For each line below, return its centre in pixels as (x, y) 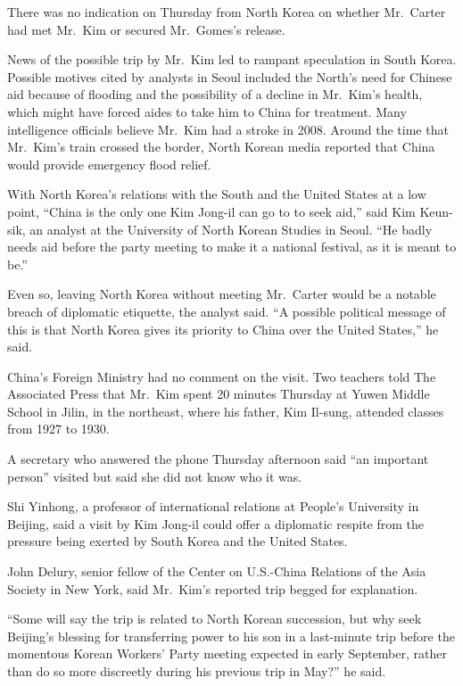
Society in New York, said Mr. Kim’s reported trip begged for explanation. (213, 588)
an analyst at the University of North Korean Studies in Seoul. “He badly (231, 229)
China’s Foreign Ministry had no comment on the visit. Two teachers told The (222, 376)
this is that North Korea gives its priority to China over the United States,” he (223, 329)
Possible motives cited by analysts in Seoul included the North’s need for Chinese (230, 76)
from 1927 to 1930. (58, 429)
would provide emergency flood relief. (109, 164)
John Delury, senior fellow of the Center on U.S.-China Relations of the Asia (217, 571)
